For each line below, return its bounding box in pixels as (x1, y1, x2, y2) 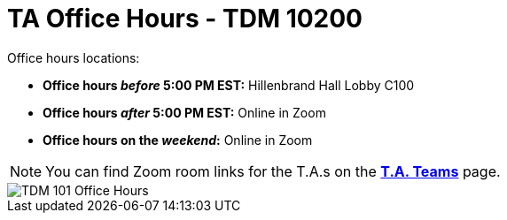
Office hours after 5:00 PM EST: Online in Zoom (43, 104, 326, 120)
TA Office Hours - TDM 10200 (7, 4, 363, 34)
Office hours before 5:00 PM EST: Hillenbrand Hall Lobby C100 (43, 77, 415, 93)
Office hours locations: (7, 49, 140, 65)
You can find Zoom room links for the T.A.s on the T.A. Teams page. (45, 162, 501, 180)
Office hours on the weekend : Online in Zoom (43, 132, 313, 148)
